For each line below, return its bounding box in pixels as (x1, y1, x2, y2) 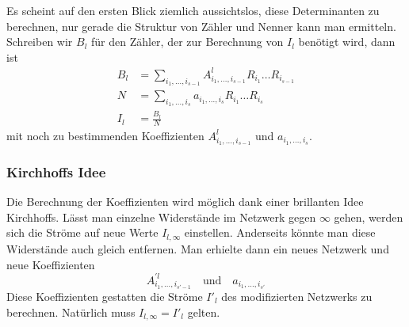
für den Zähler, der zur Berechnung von (90, 33, 284, 50)
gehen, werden (334, 208, 403, 225)
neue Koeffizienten (6, 256, 95, 272)
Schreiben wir (6, 33, 73, 50)
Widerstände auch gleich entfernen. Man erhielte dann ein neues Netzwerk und (6, 240, 389, 257)
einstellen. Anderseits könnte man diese (184, 224, 376, 241)
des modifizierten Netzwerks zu (221, 287, 373, 304)
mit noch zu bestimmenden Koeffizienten (6, 127, 204, 143)
